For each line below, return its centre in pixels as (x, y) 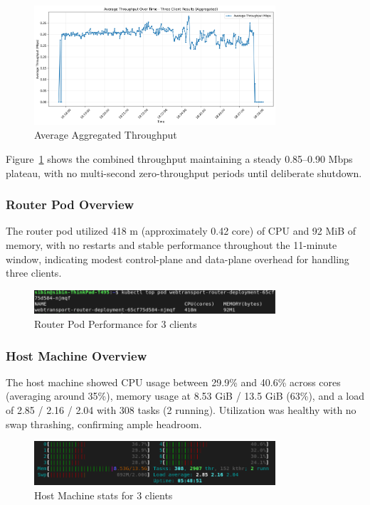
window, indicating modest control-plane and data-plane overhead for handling (178, 259)
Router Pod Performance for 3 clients (116, 324)
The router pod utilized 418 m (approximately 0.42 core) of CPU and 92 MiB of (181, 231)
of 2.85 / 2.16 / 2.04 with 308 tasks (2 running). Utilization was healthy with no (181, 410)
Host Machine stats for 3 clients (104, 495)
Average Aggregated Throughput (106, 135)
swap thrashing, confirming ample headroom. (104, 424)
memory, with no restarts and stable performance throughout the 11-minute (171, 244)
